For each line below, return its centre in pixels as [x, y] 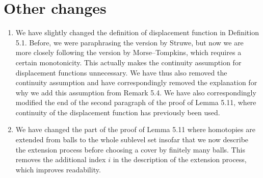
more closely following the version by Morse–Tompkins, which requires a [128, 52]
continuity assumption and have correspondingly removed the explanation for [136, 82]
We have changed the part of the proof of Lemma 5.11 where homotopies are [135, 129]
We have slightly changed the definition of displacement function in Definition [137, 32]
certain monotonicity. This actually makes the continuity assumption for [128, 62]
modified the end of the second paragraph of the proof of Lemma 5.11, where [136, 102]
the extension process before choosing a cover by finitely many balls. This [130, 149]
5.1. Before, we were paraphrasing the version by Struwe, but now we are [129, 42]
